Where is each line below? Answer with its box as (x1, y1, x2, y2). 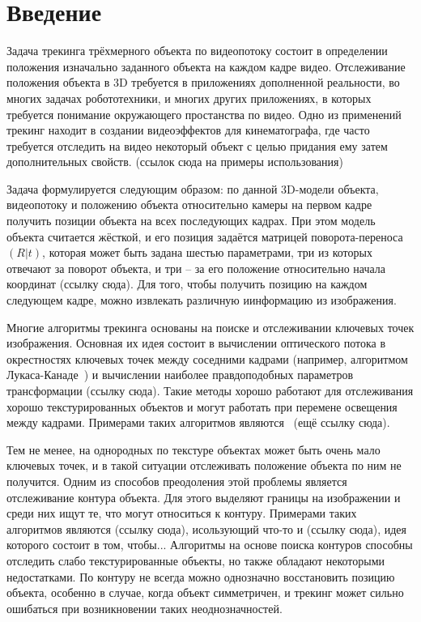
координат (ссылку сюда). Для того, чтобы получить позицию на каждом (6, 275, 368, 292)
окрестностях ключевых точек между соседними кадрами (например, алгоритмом (6, 350, 408, 367)
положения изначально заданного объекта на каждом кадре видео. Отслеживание (6, 58, 406, 75)
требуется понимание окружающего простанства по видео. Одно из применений (6, 105, 402, 122)
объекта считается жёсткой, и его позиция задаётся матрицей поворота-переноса (6, 228, 403, 245)
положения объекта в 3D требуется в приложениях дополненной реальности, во (6, 74, 400, 91)
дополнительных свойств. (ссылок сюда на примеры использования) (6, 153, 343, 170)
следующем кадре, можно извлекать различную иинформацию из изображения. (6, 292, 397, 309)
